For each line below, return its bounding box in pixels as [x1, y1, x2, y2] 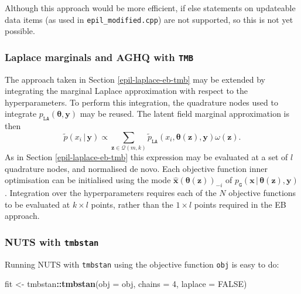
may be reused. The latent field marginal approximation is [80, 107, 289, 120]
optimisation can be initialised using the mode [5, 174, 171, 186]
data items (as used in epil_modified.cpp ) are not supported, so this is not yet [5, 13, 293, 25]
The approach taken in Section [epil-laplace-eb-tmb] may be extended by [5, 73, 265, 85]
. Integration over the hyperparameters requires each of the [5, 187, 217, 199]
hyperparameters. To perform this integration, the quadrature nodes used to [5, 96, 278, 108]
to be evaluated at [5, 198, 70, 210]
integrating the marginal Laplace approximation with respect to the [5, 85, 248, 97]
